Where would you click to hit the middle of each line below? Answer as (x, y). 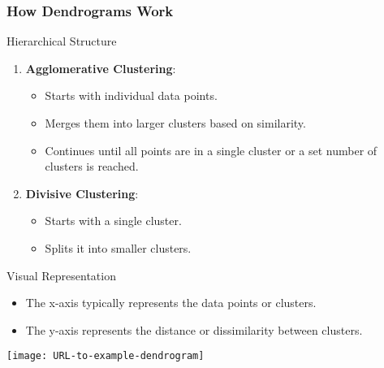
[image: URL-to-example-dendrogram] (106, 356)
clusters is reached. (92, 166)
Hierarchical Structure (62, 41)
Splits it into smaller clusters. (118, 247)
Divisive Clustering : (82, 193)
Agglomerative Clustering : (101, 68)
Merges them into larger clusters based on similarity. (175, 123)
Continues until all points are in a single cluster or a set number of (211, 150)
